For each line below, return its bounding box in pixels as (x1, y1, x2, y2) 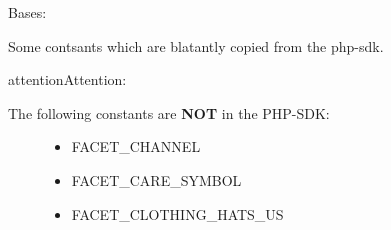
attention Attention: (8, 69, 127, 90)
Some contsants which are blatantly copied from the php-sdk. (8, 35, 384, 56)
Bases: (8, 2, 47, 22)
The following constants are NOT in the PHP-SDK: (8, 102, 330, 123)
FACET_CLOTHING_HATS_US (71, 203, 284, 224)
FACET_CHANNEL (71, 136, 201, 157)
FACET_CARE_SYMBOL (71, 169, 242, 190)
